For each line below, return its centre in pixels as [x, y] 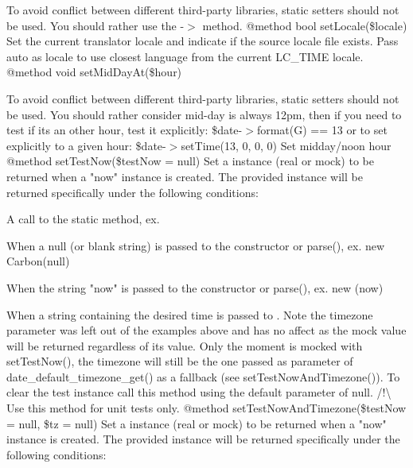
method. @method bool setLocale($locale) [305, 25]
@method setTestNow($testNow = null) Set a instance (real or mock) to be [190, 161]
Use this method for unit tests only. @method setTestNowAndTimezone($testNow [206, 408]
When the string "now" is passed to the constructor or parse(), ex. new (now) [195, 287]
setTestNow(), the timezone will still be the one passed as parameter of [180, 361]
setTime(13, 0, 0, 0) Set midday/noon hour [286, 145]
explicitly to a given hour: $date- [86, 145]
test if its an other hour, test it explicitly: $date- [125, 130]
